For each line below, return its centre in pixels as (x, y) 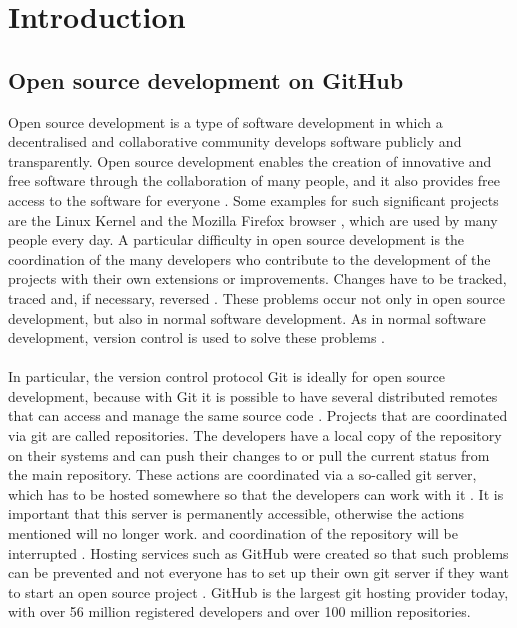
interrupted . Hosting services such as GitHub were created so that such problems (258, 552)
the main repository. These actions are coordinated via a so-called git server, (242, 474)
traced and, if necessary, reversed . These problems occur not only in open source (256, 297)
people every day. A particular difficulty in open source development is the (236, 239)
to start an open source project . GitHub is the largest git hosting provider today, (258, 591)
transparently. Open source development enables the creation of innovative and (250, 160)
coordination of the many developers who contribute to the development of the (249, 258)
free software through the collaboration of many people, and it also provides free (254, 180)
